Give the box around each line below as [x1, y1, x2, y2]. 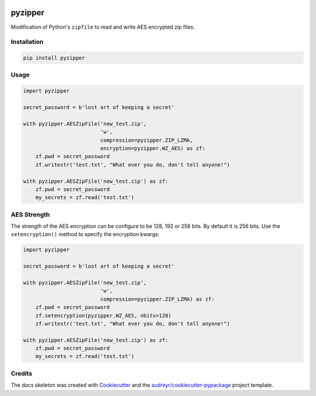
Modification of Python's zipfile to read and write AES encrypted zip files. [11, 23, 195, 30]
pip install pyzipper [23, 54, 85, 62]
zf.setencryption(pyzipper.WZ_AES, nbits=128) [35, 312, 172, 319]
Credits [11, 369, 32, 377]
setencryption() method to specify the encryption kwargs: [11, 231, 160, 238]
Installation [11, 38, 44, 46]
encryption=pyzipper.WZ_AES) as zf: [100, 145, 205, 152]
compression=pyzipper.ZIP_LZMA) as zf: [100, 296, 215, 302]
